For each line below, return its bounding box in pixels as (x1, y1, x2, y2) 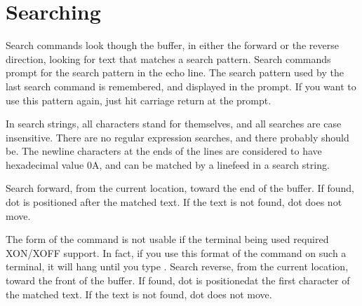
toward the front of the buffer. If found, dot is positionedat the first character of (6, 273, 350, 288)
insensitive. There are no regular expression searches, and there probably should (6, 130, 349, 144)
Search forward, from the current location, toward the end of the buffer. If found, (6, 181, 354, 195)
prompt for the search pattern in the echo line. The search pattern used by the (6, 65, 344, 80)
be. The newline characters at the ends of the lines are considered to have (6, 144, 322, 158)
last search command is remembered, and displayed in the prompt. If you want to (6, 78, 356, 93)
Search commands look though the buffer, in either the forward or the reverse (6, 38, 339, 53)
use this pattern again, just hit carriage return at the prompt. (6, 92, 271, 107)
